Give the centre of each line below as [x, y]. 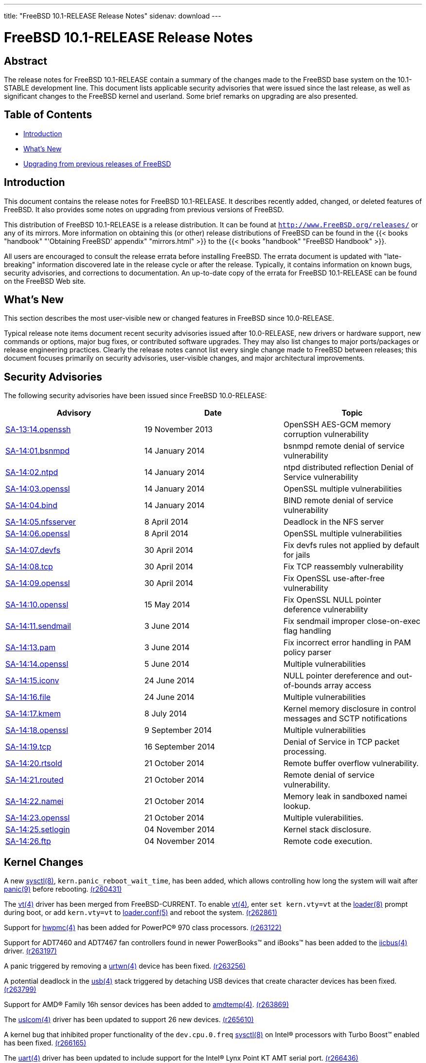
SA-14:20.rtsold [34, 763]
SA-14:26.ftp [28, 841]
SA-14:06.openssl [38, 534]
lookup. [297, 806]
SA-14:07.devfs [33, 550]
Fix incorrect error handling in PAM [347, 643]
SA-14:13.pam [31, 648]
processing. [305, 752]
